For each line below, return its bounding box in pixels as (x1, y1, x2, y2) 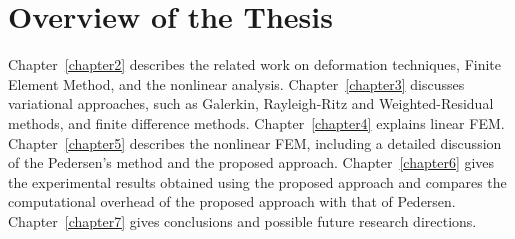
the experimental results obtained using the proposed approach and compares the (8, 171, 507, 192)
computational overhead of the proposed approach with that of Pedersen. (8, 191, 456, 212)
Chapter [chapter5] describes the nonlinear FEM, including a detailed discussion (8, 132, 502, 153)
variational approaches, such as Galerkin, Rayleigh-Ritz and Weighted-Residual (8, 93, 494, 114)
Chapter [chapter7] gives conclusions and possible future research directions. (8, 210, 477, 231)
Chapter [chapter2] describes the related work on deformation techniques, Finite (8, 54, 502, 75)
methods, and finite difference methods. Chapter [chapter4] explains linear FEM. (8, 112, 505, 133)
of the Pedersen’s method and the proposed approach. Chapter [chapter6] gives (8, 152, 495, 173)
